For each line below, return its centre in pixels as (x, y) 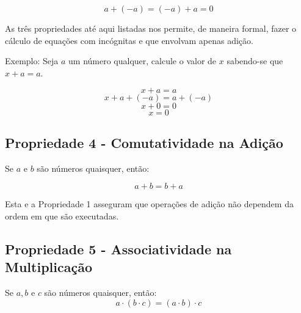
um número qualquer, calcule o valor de (143, 61)
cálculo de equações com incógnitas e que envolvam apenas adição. (129, 40)
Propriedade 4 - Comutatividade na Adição (144, 142)
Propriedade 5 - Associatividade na (118, 249)
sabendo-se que (255, 61)
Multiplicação (49, 267)
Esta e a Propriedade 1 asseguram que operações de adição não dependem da (149, 204)
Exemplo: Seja (32, 61)
